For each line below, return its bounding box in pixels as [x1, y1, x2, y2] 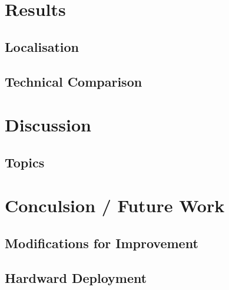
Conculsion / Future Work [5, 193, 225, 218]
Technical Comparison [5, 72, 142, 90]
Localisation [5, 37, 79, 55]
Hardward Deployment [5, 268, 147, 286]
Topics [5, 153, 45, 171]
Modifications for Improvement [5, 233, 198, 252]
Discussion [5, 113, 91, 137]
